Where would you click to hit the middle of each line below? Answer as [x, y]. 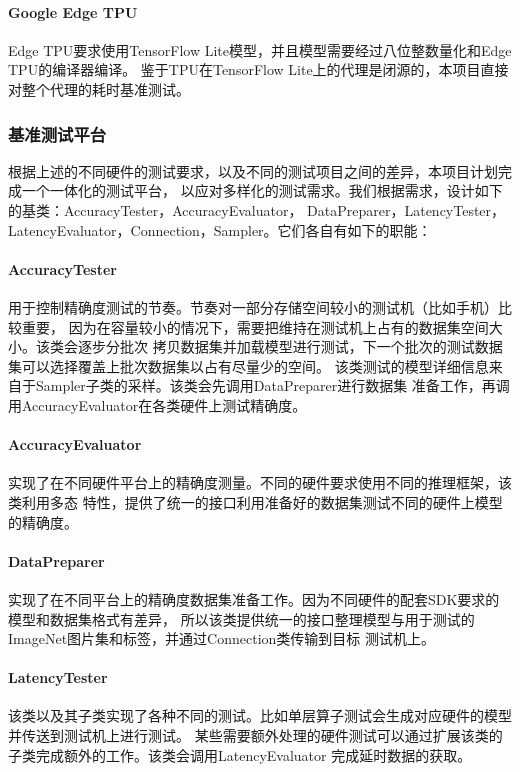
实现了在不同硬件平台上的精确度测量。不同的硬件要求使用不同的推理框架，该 [260, 482]
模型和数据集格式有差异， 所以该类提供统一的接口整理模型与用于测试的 [241, 618]
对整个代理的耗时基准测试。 [99, 88]
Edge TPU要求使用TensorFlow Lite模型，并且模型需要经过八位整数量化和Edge [260, 49]
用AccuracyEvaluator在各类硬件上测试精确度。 [157, 404]
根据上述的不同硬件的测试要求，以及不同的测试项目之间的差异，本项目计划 [253, 170]
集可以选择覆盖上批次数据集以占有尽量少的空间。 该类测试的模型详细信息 [248, 365]
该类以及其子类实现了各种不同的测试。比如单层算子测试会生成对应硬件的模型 [260, 715]
